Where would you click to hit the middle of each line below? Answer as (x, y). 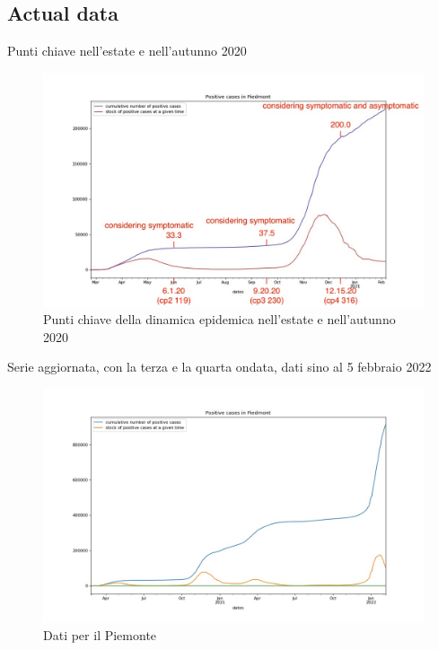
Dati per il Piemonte (100, 635)
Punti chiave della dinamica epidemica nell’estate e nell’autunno (219, 319)
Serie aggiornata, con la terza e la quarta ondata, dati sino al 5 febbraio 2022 (219, 367)
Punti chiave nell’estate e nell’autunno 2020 (127, 51)
